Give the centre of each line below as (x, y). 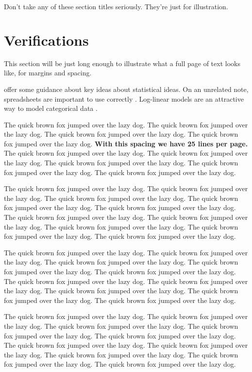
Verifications (46, 40)
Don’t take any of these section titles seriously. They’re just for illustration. (116, 6)
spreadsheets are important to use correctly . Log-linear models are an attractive (124, 98)
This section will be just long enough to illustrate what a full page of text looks (122, 63)
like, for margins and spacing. (48, 73)
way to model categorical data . (51, 108)
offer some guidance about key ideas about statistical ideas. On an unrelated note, (126, 89)
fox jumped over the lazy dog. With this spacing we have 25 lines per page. (126, 143)
